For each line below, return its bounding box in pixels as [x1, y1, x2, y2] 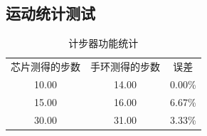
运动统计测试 [6, 2, 95, 24]
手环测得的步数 [90, 59, 160, 74]
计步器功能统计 [68, 36, 139, 51]
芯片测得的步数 [11, 59, 80, 74]
